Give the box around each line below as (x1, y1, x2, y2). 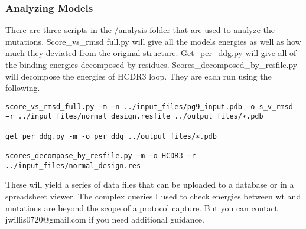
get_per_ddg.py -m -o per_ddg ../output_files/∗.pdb (5, 132, 217, 140)
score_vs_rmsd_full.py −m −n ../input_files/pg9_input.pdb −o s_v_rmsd (5, 102, 293, 111)
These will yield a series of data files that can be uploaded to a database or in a (5, 178, 294, 191)
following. (5, 81, 40, 94)
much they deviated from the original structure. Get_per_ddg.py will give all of (5, 47, 297, 59)
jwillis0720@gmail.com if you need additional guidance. (5, 213, 204, 225)
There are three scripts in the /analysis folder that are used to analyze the (5, 24, 275, 36)
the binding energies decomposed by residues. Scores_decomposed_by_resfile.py (5, 58, 298, 70)
